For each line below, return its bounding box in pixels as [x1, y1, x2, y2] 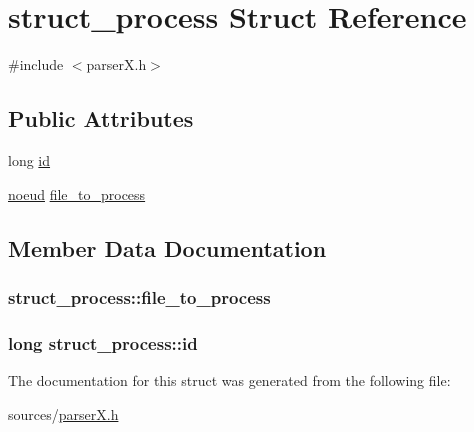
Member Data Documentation [8, 232, 327, 263]
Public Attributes [8, 103, 194, 134]
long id [8, 149, 51, 170]
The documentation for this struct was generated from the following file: [8, 369, 451, 390]
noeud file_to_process [8, 183, 146, 204]
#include [8, 54, 64, 75]
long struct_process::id [8, 330, 198, 355]
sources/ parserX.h [8, 403, 119, 424]
